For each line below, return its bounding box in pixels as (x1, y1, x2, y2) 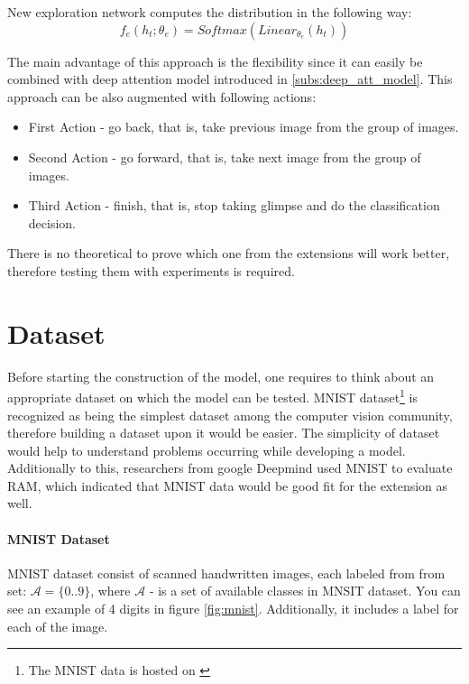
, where (90, 581, 131, 600)
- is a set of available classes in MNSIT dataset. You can (149, 581, 461, 600)
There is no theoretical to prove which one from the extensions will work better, (7, 244, 450, 263)
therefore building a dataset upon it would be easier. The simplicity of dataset (7, 423, 440, 442)
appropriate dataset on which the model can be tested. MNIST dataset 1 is (7, 385, 418, 406)
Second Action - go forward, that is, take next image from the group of (28, 147, 421, 166)
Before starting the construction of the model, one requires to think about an (7, 366, 435, 385)
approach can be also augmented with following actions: (7, 87, 317, 106)
